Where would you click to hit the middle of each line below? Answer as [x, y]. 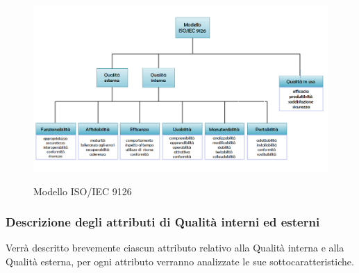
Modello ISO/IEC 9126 [83, 191]
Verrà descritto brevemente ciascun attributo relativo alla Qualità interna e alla [175, 248]
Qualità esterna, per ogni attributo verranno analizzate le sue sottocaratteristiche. [180, 261]
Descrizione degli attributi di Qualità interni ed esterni [163, 222]
